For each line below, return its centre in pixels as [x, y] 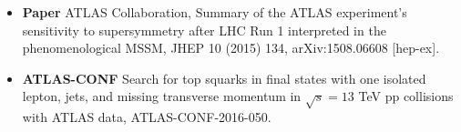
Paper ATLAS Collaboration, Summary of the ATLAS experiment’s [215, 12]
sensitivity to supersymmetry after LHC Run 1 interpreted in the [204, 30]
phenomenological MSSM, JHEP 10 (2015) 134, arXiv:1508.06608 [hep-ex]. [231, 48]
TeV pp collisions [406, 96]
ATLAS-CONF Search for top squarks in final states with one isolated [224, 78]
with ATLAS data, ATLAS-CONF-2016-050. [147, 117]
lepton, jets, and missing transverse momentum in [162, 96]
